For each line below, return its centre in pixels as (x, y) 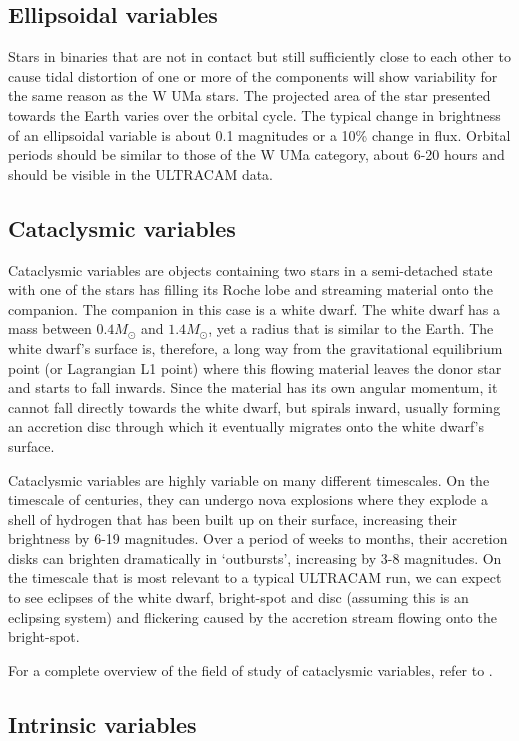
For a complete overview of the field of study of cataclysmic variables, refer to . (250, 669)
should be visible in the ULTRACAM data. (141, 173)
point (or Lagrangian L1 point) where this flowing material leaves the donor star (255, 367)
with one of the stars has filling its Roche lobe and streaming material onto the (250, 289)
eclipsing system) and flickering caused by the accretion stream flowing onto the (252, 616)
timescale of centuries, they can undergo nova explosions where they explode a (248, 499)
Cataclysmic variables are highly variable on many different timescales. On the (249, 479)
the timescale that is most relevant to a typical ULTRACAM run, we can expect (255, 577)
